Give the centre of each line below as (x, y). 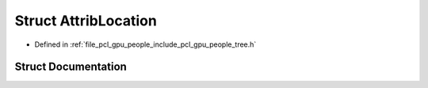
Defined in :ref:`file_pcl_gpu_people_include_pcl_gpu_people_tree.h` (145, 44)
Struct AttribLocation (86, 21)
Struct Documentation (71, 67)
